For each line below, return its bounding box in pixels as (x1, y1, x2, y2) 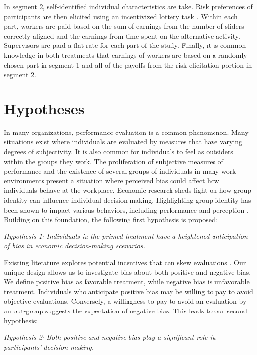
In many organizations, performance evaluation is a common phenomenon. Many (4, 127, 249, 137)
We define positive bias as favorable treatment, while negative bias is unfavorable (4, 276, 250, 287)
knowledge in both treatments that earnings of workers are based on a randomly (4, 49, 247, 60)
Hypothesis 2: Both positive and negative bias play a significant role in (4, 332, 216, 342)
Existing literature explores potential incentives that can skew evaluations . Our (4, 257, 246, 267)
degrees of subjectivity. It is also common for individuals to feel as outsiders (4, 146, 233, 157)
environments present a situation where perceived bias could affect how (4, 175, 219, 185)
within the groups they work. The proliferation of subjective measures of (4, 156, 223, 166)
